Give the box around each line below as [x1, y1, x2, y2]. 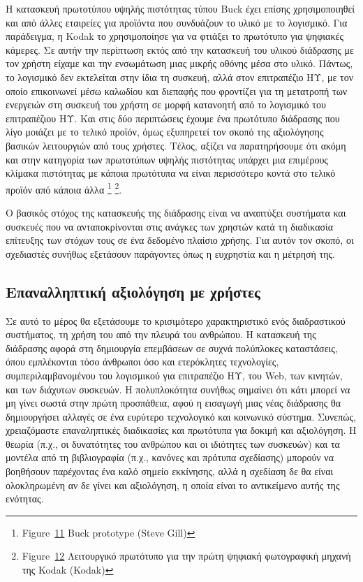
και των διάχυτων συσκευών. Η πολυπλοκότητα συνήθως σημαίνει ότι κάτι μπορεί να [6, 381, 350, 396]
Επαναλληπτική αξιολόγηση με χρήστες [6, 280, 260, 302]
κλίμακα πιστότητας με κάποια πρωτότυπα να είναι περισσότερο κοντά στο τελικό [6, 166, 336, 180]
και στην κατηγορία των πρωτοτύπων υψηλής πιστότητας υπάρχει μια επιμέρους [6, 152, 328, 166]
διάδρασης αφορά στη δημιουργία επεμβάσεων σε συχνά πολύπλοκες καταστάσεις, [6, 340, 338, 355]
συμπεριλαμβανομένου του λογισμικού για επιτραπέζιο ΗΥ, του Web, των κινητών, [6, 368, 343, 382]
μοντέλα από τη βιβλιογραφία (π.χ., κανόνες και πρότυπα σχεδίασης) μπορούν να [6, 450, 334, 465]
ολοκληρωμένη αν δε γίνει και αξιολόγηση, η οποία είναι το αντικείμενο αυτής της [6, 477, 340, 492]
